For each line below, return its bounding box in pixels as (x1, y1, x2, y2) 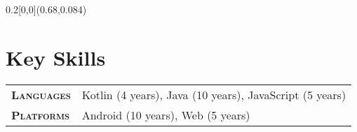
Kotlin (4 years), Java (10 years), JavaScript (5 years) (81, 86, 346, 103)
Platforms (11, 106, 70, 123)
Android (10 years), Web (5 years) (81, 106, 250, 123)
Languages (11, 86, 71, 103)
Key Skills (6, 43, 106, 71)
